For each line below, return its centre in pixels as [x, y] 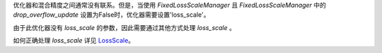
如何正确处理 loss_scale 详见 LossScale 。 [74, 40]
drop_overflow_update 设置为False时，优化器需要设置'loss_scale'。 [111, 15]
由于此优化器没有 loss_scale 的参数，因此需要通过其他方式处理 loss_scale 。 [125, 27]
